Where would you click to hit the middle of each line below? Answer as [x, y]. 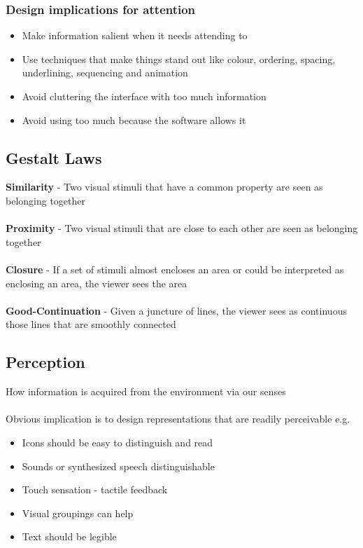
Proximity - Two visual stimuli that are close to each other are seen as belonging [182, 228]
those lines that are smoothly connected [91, 324]
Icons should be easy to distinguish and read [118, 442]
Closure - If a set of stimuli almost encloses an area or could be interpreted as [175, 269]
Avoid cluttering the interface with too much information [144, 96]
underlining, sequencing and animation [105, 73]
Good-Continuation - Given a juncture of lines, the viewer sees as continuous [176, 310]
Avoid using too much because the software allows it [134, 119]
